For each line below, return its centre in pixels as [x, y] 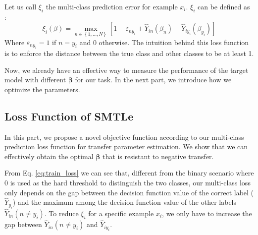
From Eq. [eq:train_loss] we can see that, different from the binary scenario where [129, 173]
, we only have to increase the [207, 213]
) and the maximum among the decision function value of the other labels [125, 202]
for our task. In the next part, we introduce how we [153, 80]
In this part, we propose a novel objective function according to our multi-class [124, 137]
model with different [35, 80]
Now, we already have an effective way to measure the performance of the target [127, 70]
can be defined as [224, 6]
